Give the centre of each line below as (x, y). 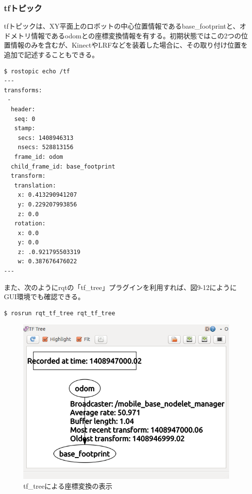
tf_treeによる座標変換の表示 (68, 486)
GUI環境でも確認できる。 (44, 297)
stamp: (25, 128)
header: (23, 109)
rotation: (30, 224)
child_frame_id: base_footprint (63, 166)
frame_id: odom (39, 157)
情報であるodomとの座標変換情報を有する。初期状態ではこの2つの (136, 35)
